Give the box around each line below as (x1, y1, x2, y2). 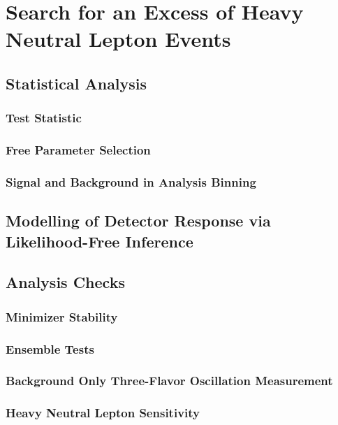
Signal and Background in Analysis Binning (6, 173, 256, 190)
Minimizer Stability (6, 308, 118, 325)
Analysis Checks (6, 271, 125, 293)
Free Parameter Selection (6, 141, 151, 159)
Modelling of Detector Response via (6, 210, 271, 231)
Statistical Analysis (6, 72, 147, 94)
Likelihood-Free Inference (6, 230, 193, 252)
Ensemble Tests (6, 340, 94, 357)
